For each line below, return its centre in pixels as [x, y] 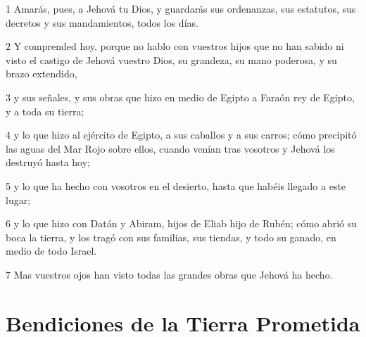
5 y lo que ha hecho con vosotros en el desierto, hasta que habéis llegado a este [176, 185]
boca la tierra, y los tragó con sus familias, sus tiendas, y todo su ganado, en [171, 237]
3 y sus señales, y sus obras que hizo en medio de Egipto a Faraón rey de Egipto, [180, 97]
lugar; [18, 199]
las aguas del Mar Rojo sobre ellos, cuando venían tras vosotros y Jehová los [170, 148]
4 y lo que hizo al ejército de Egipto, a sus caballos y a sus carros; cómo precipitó [181, 135]
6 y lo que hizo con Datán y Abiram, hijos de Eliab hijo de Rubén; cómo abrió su [181, 223]
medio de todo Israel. [51, 251]
